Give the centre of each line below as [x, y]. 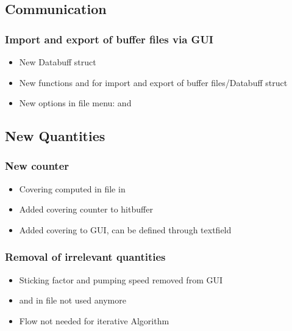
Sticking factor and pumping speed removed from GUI [121, 279]
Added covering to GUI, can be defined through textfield [125, 229]
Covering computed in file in [72, 188]
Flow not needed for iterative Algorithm [94, 320]
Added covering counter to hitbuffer [86, 209]
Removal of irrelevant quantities [85, 257]
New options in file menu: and [75, 103]
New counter [37, 166]
